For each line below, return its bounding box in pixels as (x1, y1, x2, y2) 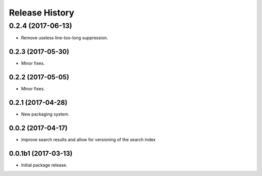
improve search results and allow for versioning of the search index (21, 137, 156, 143)
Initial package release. (21, 162, 67, 168)
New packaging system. (21, 112, 70, 117)
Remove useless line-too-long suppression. (21, 35, 108, 41)
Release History (9, 7, 75, 18)
